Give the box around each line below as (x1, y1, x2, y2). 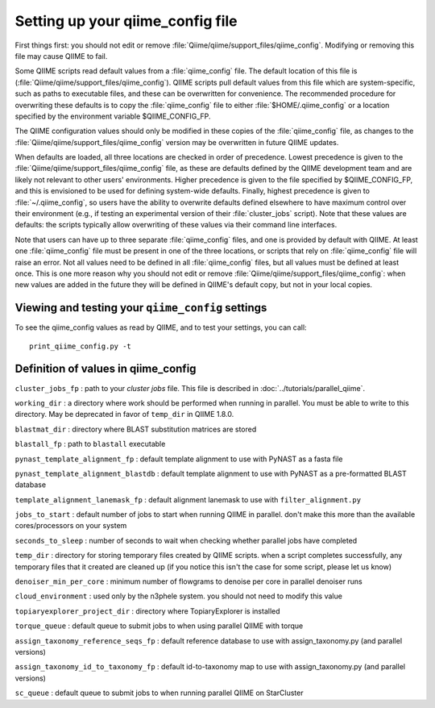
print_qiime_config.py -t (29, 341, 132, 351)
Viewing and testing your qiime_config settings (14, 301, 267, 314)
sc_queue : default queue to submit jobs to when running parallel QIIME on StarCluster (14, 688, 304, 698)
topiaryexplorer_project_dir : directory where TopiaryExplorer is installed (14, 606, 281, 616)
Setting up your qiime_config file (14, 12, 238, 30)
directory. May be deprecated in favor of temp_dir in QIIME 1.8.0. (14, 410, 234, 419)
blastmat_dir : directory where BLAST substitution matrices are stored (14, 424, 257, 434)
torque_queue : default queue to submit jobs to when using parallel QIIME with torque (14, 621, 304, 631)
